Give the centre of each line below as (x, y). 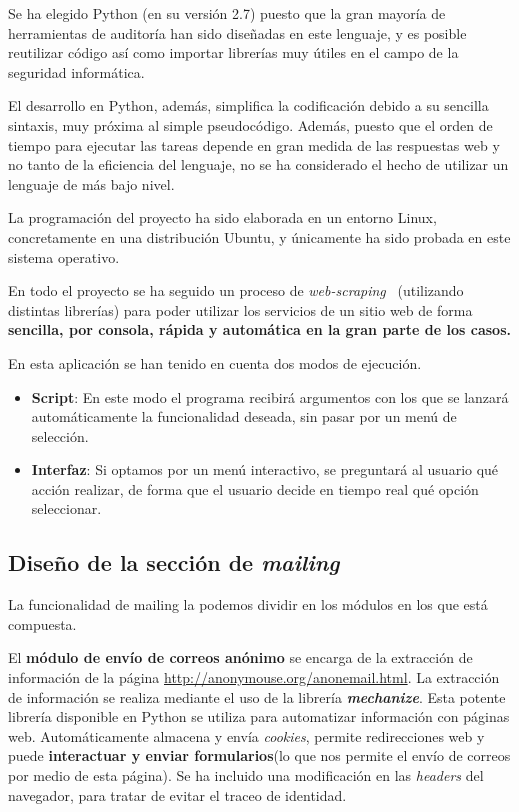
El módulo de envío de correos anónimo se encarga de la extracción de (240, 657)
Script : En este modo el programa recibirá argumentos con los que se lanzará (270, 396)
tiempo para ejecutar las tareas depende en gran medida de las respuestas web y (254, 144)
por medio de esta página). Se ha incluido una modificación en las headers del (246, 775)
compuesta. (42, 623)
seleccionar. (66, 508)
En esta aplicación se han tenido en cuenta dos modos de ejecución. (215, 362)
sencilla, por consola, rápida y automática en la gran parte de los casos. (259, 329)
